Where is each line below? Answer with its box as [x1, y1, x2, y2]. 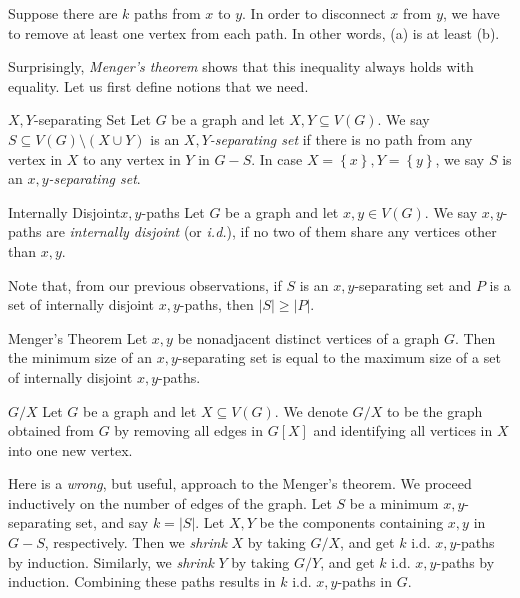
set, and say [75, 512, 149, 533]
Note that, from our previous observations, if [8, 274, 282, 295]
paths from [134, 3, 201, 23]
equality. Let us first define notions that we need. [8, 75, 309, 96]
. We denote [274, 400, 348, 421]
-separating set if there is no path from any [209, 128, 473, 149]
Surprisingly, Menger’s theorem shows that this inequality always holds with [8, 56, 474, 77]
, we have [443, 3, 500, 23]
